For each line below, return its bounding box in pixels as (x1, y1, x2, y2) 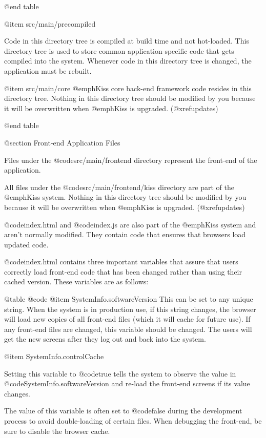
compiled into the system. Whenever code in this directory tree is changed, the (4, 55, 252, 66)
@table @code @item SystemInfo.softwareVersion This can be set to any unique (4, 294, 253, 304)
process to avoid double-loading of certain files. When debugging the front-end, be (4, 415, 262, 426)
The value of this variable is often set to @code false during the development (4, 405, 242, 416)
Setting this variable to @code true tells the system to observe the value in (4, 368, 236, 379)
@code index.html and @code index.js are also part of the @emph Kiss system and (4, 219, 256, 230)
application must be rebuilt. (4, 65, 92, 76)
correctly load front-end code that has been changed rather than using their (4, 266, 242, 277)
